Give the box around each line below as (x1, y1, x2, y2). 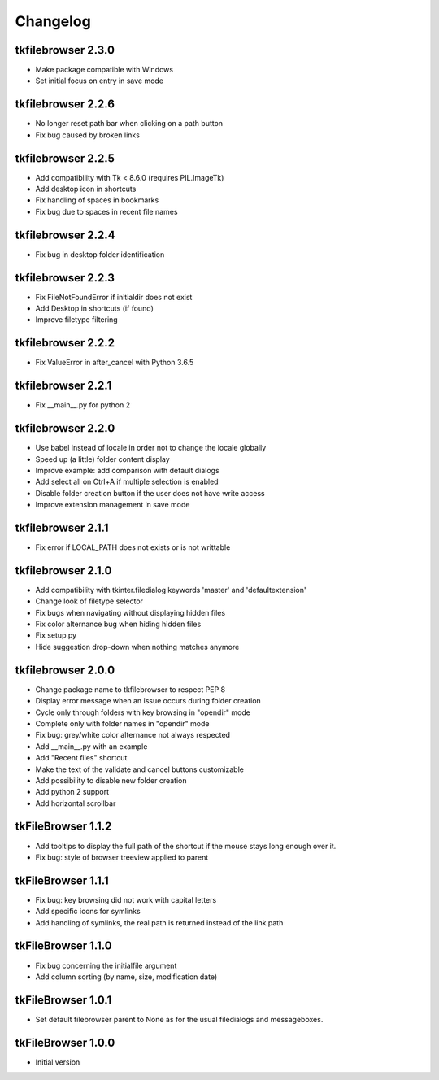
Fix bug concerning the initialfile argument (35, 960, 177, 970)
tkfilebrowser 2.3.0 (15, 43, 115, 57)
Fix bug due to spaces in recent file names (35, 207, 178, 216)
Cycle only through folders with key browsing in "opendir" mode (35, 708, 251, 717)
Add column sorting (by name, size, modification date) (35, 972, 218, 982)
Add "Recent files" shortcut (35, 753, 128, 763)
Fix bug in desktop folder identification (35, 249, 165, 259)
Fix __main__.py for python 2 (35, 400, 130, 410)
